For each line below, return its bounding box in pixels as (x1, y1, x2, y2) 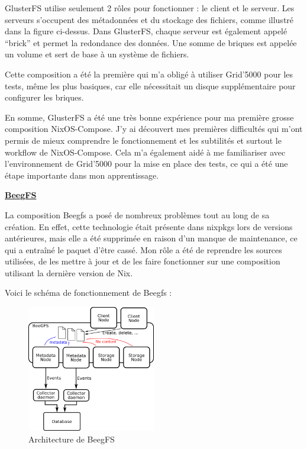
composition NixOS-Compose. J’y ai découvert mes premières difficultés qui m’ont (5, 122, 303, 135)
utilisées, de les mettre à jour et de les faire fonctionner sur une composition (5, 255, 280, 267)
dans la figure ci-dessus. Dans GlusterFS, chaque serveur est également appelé (5, 25, 287, 37)
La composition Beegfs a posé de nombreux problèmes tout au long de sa (5, 208, 270, 221)
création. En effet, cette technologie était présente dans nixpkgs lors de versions (5, 220, 293, 232)
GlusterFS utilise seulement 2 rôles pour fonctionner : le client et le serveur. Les (5, 2, 295, 14)
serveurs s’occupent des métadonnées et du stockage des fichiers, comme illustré (5, 13, 294, 25)
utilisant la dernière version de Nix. (5, 266, 133, 279)
